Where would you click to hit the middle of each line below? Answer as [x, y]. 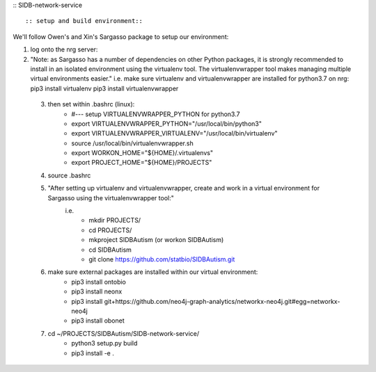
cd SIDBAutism [110, 250]
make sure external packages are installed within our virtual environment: [153, 272]
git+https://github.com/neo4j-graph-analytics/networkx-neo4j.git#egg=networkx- [222, 301]
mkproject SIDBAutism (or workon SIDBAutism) [156, 240]
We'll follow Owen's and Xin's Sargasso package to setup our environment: [121, 37]
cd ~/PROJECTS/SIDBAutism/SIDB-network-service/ [124, 333]
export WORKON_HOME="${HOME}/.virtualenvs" [142, 153]
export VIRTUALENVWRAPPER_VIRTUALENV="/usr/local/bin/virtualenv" [174, 134]
